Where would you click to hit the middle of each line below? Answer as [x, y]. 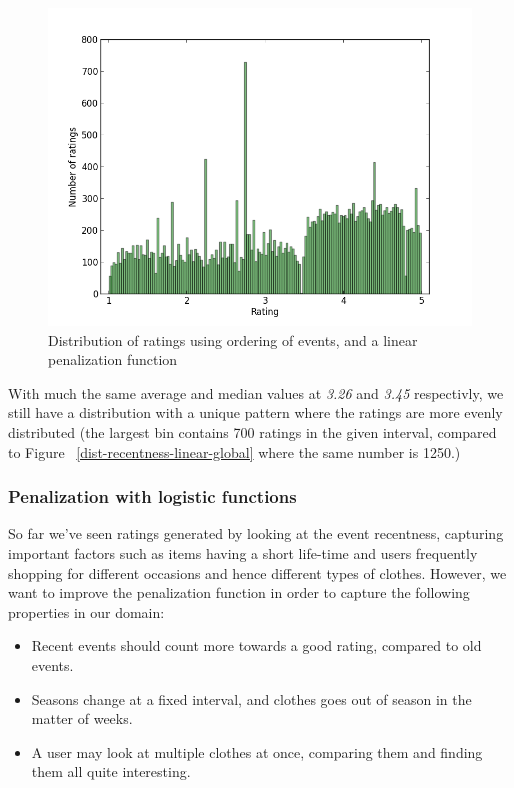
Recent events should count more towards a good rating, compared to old [256, 645]
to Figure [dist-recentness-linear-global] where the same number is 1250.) [234, 451]
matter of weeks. [82, 718]
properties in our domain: [86, 611]
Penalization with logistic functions [152, 496]
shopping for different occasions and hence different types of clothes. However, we [257, 572]
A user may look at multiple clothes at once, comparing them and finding [257, 751]
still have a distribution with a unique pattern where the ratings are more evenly [255, 412]
